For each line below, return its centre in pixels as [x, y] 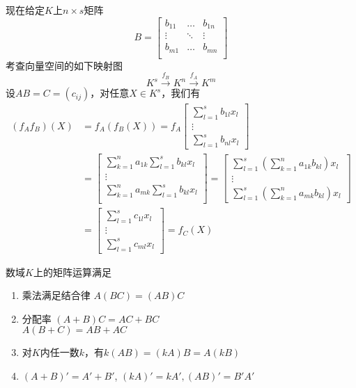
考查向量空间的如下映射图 [64, 65]
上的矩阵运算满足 [72, 272]
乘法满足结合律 [56, 295]
